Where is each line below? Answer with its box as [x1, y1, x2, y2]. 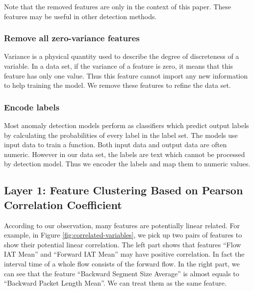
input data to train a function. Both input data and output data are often [4, 139, 227, 150]
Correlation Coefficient [4, 197, 122, 212]
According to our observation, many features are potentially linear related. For [4, 220, 240, 230]
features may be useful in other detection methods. [4, 11, 157, 21]
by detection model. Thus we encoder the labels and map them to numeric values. [4, 159, 251, 169]
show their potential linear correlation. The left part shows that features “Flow [4, 239, 241, 249]
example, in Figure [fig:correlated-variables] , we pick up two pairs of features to [4, 230, 242, 240]
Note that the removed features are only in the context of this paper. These [4, 1, 231, 11]
